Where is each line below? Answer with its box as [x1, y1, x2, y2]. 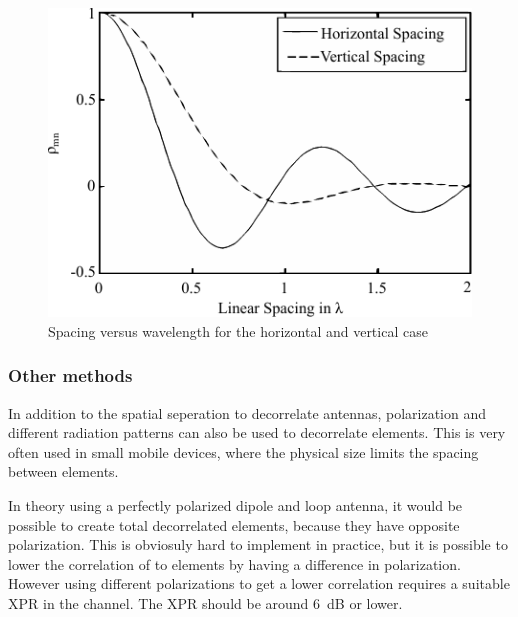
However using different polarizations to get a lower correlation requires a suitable [8, 573, 510, 594]
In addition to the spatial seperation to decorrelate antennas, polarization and [8, 402, 486, 423]
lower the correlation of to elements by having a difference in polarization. [8, 553, 461, 574]
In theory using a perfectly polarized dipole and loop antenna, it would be [8, 494, 463, 515]
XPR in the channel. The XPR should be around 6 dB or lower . [8, 592, 403, 613]
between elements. [8, 461, 119, 482]
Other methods [8, 363, 133, 388]
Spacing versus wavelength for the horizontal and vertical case [48, 320, 428, 341]
